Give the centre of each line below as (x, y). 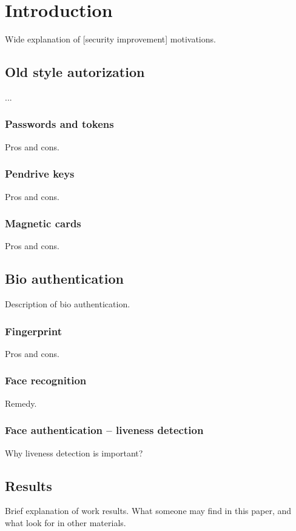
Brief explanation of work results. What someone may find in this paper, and (148, 511)
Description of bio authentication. (68, 304)
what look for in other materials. (66, 522)
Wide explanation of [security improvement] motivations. (110, 39)
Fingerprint (33, 331)
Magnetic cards (43, 223)
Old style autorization (75, 72)
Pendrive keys (40, 174)
